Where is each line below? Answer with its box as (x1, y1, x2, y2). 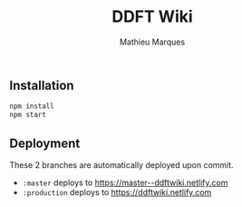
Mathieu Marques (119, 36, 186, 47)
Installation (9, 77, 74, 93)
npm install (9, 102, 54, 111)
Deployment (9, 135, 81, 151)
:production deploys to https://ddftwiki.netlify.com (22, 186, 212, 197)
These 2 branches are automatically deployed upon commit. (9, 159, 234, 170)
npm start (9, 111, 47, 120)
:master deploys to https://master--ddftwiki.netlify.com (22, 177, 228, 188)
